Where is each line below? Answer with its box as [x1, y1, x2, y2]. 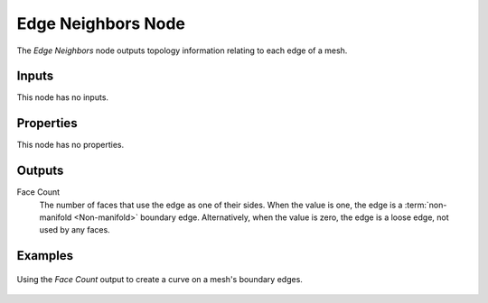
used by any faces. [39, 225, 110, 235]
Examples [16, 248, 74, 263]
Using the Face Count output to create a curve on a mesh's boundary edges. [16, 273, 303, 284]
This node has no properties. [16, 140, 125, 151]
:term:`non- [404, 199, 447, 210]
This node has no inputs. [16, 92, 108, 103]
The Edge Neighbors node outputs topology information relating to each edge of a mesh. [16, 45, 348, 56]
